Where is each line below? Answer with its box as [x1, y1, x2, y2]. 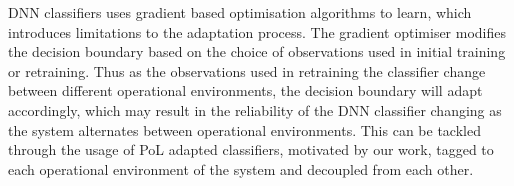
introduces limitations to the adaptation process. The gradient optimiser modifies [8, 21, 507, 42]
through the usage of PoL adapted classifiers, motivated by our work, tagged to [8, 139, 494, 160]
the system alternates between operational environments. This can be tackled [8, 119, 481, 140]
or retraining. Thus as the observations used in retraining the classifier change [8, 60, 486, 81]
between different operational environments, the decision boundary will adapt [8, 80, 483, 101]
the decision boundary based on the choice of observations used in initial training [8, 41, 506, 62]
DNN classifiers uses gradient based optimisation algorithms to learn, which [8, 2, 472, 22]
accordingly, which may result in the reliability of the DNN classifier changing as [8, 99, 502, 120]
